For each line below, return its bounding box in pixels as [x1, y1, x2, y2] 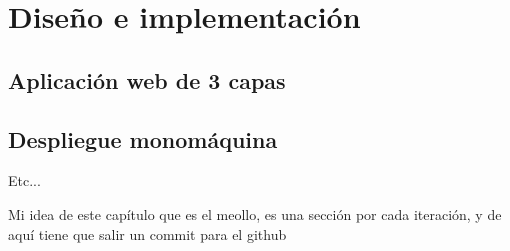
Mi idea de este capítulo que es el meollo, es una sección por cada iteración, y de [8, 203, 502, 224]
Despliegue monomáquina [8, 123, 278, 154]
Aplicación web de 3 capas [8, 64, 286, 95]
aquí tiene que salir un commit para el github [8, 223, 287, 244]
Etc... [8, 170, 41, 191]
